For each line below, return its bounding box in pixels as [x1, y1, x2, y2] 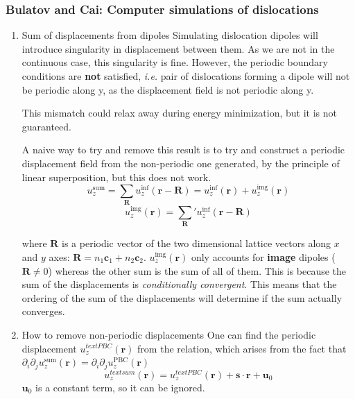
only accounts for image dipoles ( [191, 249, 336, 264]
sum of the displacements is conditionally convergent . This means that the [21, 277, 337, 291]
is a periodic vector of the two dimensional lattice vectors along [62, 236, 331, 251]
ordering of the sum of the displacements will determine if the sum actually [21, 290, 343, 305]
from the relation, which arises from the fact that [137, 341, 347, 355]
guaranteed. [21, 119, 72, 133]
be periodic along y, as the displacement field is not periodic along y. [21, 82, 314, 96]
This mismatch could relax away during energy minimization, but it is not [21, 105, 337, 120]
